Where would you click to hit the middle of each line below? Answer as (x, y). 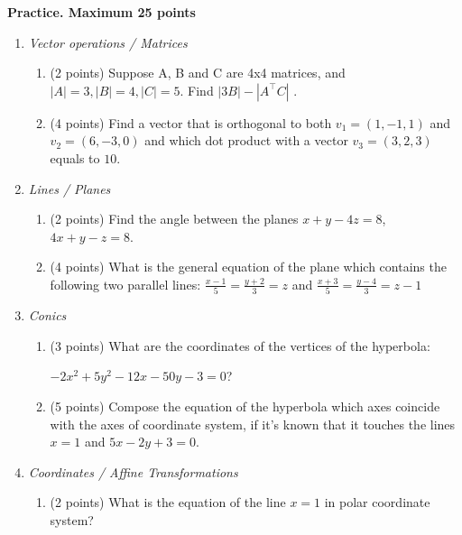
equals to (75, 157)
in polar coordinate (377, 502)
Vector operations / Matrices (108, 42)
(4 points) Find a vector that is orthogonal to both (191, 122)
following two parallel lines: (125, 284)
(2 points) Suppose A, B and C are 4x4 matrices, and (198, 73)
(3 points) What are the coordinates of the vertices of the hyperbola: (240, 345)
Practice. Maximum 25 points (102, 12)
